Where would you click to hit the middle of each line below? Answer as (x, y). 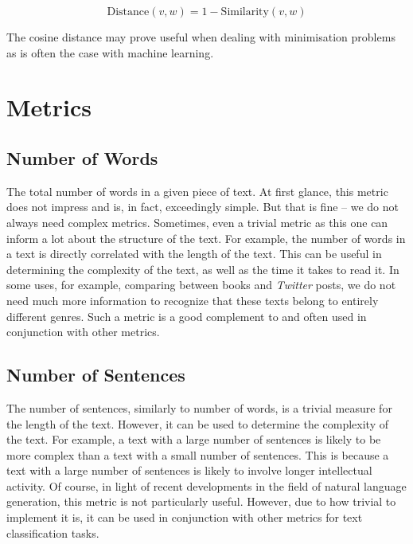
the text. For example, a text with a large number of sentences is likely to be (194, 439)
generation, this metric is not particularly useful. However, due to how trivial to (201, 501)
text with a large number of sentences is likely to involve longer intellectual (189, 470)
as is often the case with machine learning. (110, 52)
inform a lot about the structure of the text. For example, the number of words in (206, 238)
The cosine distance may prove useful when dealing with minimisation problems (201, 37)
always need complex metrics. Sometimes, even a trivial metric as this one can (197, 222)
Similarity (245, 12)
